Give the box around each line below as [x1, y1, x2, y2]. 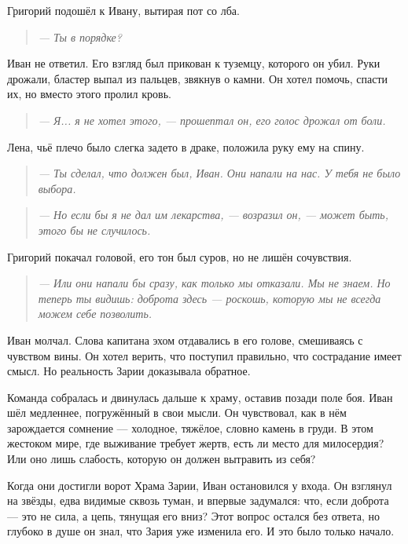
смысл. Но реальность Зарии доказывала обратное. [7, 363, 251, 379]
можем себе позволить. [38, 305, 153, 322]
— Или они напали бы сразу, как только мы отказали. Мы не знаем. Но [38, 275, 391, 291]
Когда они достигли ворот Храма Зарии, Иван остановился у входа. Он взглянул [7, 476, 392, 493]
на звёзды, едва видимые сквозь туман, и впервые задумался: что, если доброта [7, 492, 389, 509]
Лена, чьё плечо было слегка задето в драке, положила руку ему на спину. [7, 138, 365, 155]
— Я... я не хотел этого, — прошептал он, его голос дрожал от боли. [38, 111, 386, 128]
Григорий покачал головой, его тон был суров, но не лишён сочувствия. [7, 248, 352, 265]
